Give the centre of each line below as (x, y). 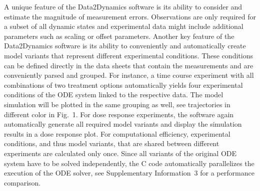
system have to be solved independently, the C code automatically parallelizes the (129, 163)
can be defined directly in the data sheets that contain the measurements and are (129, 65)
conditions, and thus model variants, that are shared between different (112, 143)
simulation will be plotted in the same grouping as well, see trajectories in (117, 104)
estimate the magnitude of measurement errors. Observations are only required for (130, 16)
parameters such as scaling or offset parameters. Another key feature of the (119, 36)
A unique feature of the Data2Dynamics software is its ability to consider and (123, 6)
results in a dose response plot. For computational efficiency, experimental (117, 133)
